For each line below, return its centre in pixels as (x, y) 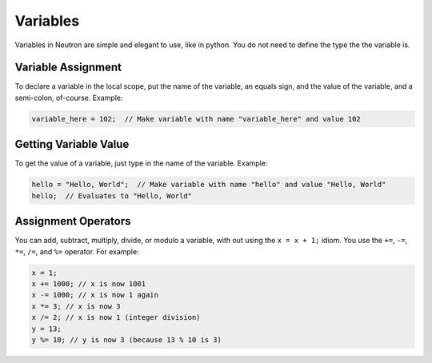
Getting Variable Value (72, 144)
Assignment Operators (73, 221)
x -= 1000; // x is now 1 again (95, 295)
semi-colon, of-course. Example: (69, 98)
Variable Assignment (68, 68)
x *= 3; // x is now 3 (76, 306)
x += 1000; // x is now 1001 (89, 283)
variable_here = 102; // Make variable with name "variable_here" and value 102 (196, 119)
